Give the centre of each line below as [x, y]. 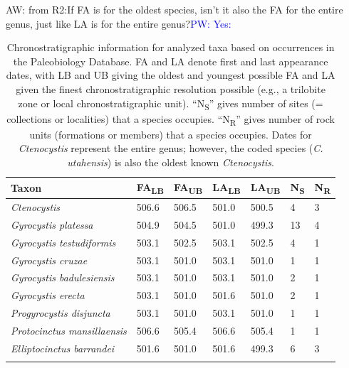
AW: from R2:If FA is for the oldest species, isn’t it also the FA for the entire [174, 9]
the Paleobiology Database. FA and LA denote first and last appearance [171, 61]
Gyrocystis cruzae [49, 260]
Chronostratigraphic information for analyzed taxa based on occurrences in [171, 47]
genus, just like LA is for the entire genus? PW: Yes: [119, 23]
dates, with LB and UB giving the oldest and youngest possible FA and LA [171, 75]
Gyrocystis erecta [48, 295]
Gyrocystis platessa [52, 224]
